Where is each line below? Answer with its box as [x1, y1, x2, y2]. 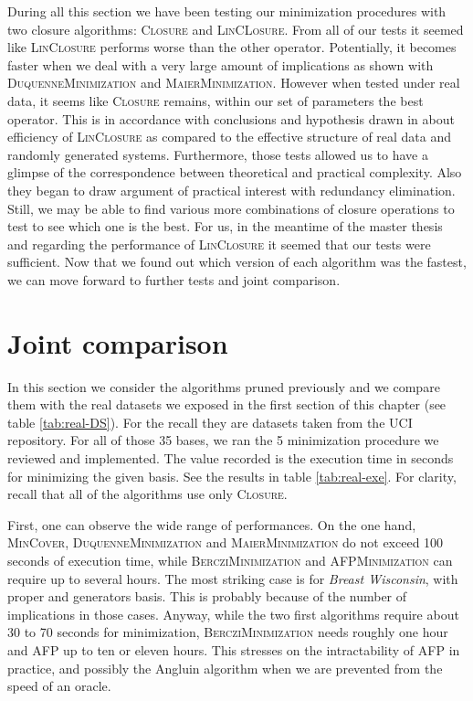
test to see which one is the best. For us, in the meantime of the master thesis [7, 217, 443, 236]
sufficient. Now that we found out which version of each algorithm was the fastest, [7, 252, 467, 271]
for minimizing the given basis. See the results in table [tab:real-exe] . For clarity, [7, 466, 457, 485]
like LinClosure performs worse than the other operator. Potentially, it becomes [7, 37, 457, 57]
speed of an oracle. [7, 676, 111, 696]
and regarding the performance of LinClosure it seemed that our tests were [7, 234, 431, 253]
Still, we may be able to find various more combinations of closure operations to [7, 198, 455, 218]
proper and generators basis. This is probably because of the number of [7, 587, 407, 606]
